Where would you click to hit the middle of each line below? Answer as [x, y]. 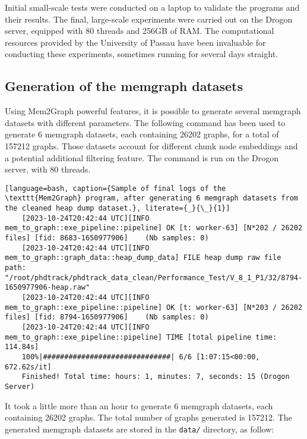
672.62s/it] [28, 367]
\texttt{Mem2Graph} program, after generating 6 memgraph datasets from [151, 198]
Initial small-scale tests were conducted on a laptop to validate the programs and [152, 7]
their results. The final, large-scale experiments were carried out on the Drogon [149, 19]
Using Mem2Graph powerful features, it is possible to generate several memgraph [153, 111]
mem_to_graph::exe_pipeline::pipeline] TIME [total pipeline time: [141, 337]
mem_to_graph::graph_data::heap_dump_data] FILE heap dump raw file [143, 258]
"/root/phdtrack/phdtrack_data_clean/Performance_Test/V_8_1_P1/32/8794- [154, 277]
